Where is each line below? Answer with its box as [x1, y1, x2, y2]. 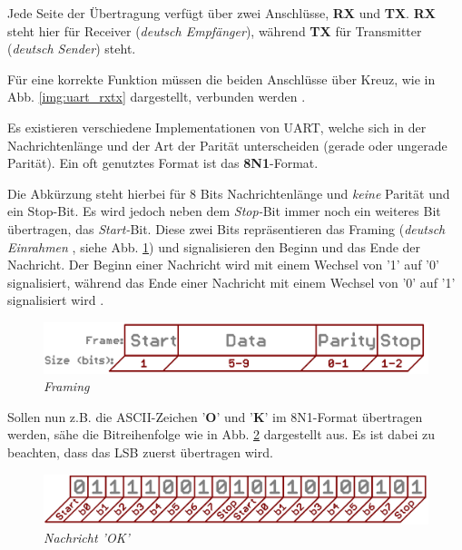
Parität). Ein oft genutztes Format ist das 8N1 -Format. [7, 153, 319, 172]
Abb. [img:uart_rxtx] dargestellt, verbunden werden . [7, 87, 306, 106]
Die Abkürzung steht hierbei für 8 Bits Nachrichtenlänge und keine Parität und [7, 183, 450, 202]
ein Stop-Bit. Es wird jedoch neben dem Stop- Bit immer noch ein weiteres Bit [7, 201, 441, 221]
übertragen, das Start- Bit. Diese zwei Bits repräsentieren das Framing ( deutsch [7, 219, 446, 238]
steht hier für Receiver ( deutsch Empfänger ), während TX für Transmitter [7, 21, 422, 40]
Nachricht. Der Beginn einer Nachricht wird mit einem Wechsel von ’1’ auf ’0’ [7, 255, 439, 274]
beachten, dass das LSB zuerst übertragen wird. [7, 443, 273, 462]
